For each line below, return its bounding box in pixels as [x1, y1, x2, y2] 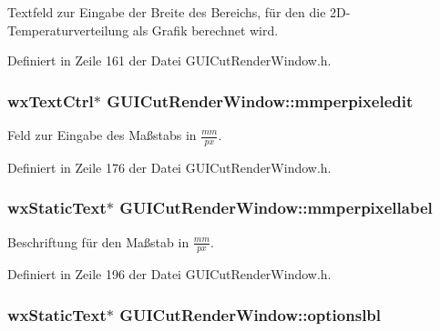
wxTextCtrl [7, 89, 94, 112]
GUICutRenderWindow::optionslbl [119, 303, 382, 326]
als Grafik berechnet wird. [132, 20, 279, 39]
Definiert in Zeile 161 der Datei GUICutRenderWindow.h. [7, 51, 332, 70]
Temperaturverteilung [7, 20, 129, 39]
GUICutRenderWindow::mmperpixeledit [107, 89, 414, 112]
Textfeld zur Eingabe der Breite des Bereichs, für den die [7, 3, 326, 21]
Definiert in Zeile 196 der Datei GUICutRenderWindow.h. [7, 265, 332, 284]
